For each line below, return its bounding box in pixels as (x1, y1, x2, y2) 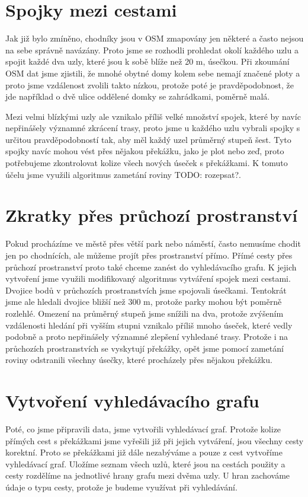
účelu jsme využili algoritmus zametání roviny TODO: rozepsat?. (5, 168, 241, 180)
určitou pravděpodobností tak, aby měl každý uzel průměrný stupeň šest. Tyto (5, 133, 291, 145)
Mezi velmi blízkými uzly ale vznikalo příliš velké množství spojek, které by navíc (5, 110, 301, 122)
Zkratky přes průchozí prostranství (5, 203, 298, 227)
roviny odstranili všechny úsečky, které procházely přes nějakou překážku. (5, 353, 272, 366)
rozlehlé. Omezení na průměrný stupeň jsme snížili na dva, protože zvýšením (5, 307, 284, 319)
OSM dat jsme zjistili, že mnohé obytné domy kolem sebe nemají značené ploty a (5, 66, 300, 79)
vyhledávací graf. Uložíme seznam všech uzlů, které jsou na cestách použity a (5, 457, 285, 470)
